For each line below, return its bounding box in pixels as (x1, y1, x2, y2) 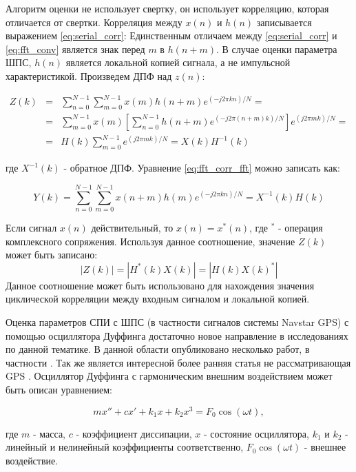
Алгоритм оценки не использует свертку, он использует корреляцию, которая (6, 1, 329, 15)
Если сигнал (6, 220, 57, 234)
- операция (278, 220, 323, 234)
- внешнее (304, 440, 346, 454)
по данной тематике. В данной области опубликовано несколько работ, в (6, 342, 310, 356)
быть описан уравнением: (6, 382, 112, 396)
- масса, (33, 426, 66, 440)
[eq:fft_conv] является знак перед (6, 41, 145, 56)
